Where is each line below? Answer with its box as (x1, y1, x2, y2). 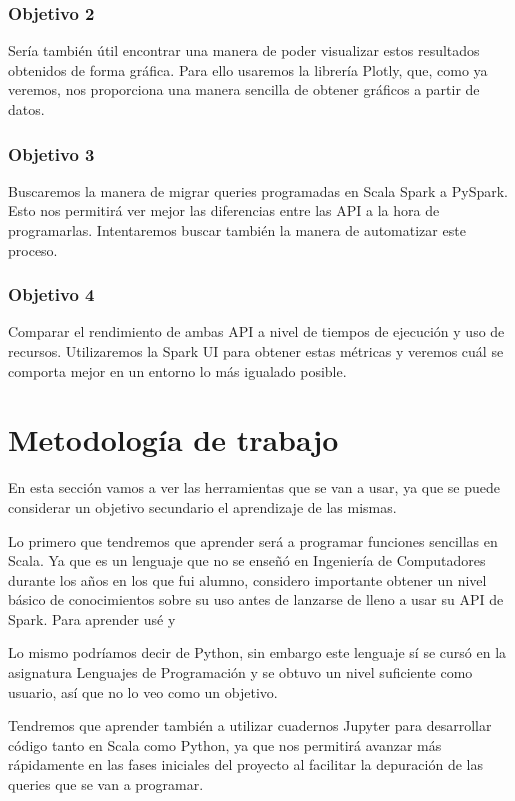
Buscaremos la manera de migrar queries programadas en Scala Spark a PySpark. (8, 180, 508, 201)
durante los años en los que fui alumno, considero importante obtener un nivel (8, 569, 487, 590)
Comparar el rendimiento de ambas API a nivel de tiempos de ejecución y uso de (8, 321, 505, 342)
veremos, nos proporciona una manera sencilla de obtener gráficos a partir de (8, 79, 480, 100)
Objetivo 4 (8, 282, 95, 307)
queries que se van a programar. (8, 774, 204, 795)
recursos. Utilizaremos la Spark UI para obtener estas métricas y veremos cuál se (8, 341, 504, 361)
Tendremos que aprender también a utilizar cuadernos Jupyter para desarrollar (8, 715, 492, 736)
